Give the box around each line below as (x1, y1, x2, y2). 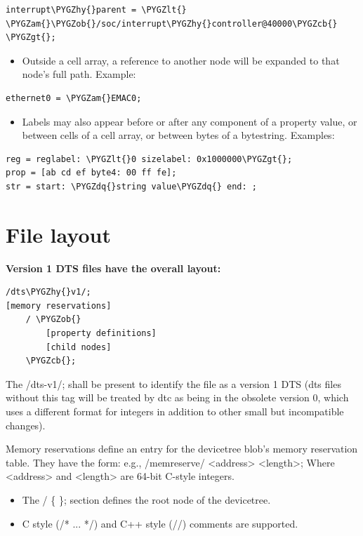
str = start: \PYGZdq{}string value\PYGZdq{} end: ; (6, 181, 257, 192)
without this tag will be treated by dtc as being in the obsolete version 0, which (6, 390, 349, 405)
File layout (6, 220, 111, 248)
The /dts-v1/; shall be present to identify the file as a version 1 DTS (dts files (6, 376, 341, 391)
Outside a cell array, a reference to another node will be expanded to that (22, 53, 340, 67)
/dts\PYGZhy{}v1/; (6, 287, 91, 297)
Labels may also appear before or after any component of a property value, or (22, 114, 357, 128)
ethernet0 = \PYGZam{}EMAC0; (6, 93, 142, 103)
